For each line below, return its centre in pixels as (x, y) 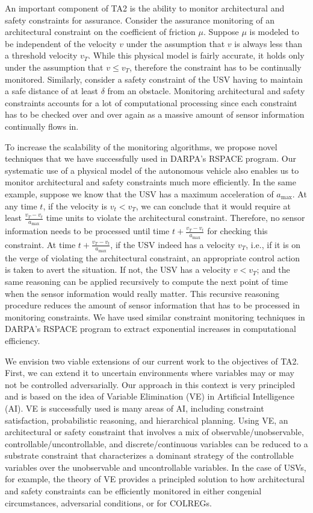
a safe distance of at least (51, 91)
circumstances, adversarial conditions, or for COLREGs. (108, 502)
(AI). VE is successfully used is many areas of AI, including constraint (135, 408)
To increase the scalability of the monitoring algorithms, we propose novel (141, 146)
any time (21, 206)
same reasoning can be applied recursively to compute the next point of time (147, 281)
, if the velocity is (75, 206)
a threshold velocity (41, 55)
